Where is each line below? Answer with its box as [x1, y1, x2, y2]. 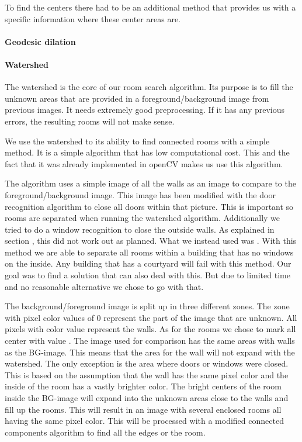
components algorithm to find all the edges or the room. [5, 426, 206, 438]
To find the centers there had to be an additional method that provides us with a [5, 1, 296, 13]
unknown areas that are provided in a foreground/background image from [5, 92, 269, 104]
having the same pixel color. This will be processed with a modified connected [5, 415, 284, 427]
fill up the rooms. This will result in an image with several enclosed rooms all [5, 403, 282, 415]
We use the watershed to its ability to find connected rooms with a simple [5, 134, 270, 147]
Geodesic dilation [5, 35, 76, 47]
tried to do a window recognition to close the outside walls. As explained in [5, 223, 275, 235]
